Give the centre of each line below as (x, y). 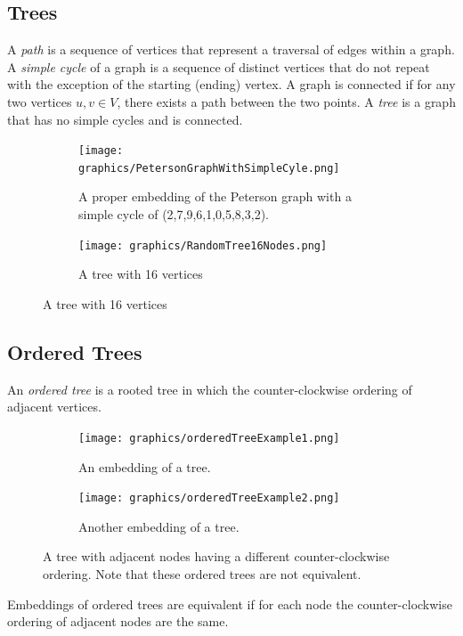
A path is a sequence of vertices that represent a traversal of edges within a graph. (231, 49)
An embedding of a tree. (145, 466)
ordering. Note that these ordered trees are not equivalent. (202, 574)
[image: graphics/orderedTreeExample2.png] (209, 498)
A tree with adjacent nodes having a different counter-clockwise (216, 556)
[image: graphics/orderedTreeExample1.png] (209, 438)
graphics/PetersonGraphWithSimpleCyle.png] (209, 168)
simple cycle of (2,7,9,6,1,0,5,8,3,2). (174, 214)
